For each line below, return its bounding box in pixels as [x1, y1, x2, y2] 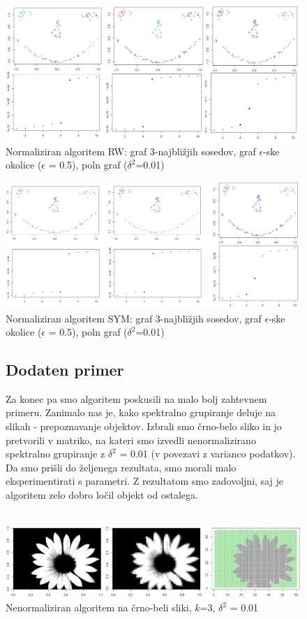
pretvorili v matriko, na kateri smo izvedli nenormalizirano [6, 432, 256, 447]
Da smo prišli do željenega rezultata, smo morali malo [6, 460, 237, 474]
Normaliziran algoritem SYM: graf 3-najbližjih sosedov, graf [6, 311, 262, 325]
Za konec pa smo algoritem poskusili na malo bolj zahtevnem [6, 391, 267, 406]
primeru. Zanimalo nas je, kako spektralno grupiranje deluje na [6, 405, 276, 420]
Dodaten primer [6, 359, 124, 380]
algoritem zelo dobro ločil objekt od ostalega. [6, 488, 198, 502]
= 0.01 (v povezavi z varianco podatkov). [119, 446, 296, 461]
